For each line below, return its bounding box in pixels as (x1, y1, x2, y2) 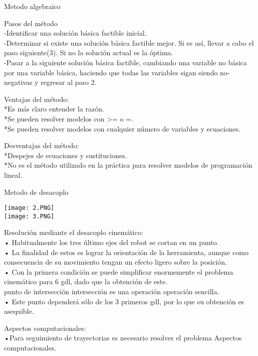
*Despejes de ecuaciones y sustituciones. (4, 150, 127, 160)
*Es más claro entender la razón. (4, 103, 104, 114)
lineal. (4, 169, 23, 180)
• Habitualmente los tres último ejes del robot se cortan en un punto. (4, 237, 219, 247)
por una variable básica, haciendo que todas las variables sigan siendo (4, 67, 218, 77)
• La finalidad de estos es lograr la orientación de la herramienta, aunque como (4, 247, 248, 257)
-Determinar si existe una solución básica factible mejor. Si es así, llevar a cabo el (4, 37, 254, 48)
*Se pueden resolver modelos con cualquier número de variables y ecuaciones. (4, 123, 241, 134)
